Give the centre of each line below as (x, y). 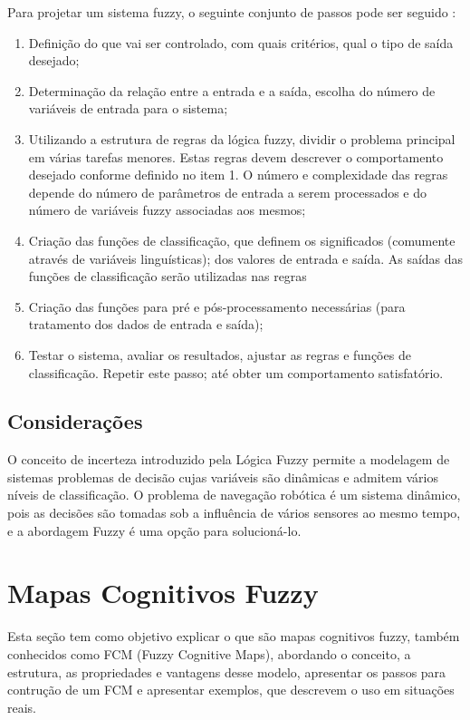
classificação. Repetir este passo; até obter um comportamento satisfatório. (236, 372)
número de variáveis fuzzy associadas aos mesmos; (167, 210)
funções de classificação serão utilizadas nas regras (168, 276)
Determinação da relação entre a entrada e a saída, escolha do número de (232, 90)
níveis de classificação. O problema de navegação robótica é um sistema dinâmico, (234, 495)
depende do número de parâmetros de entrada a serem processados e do (228, 192)
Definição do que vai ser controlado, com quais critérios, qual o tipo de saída (241, 42)
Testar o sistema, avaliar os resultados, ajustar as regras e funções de (220, 354)
